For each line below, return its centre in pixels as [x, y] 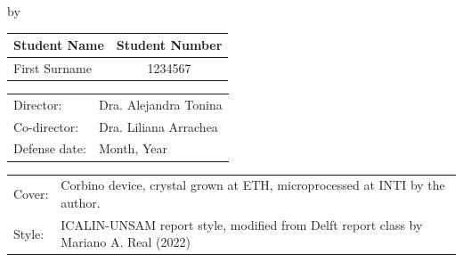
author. [81, 202]
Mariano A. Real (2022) [126, 242]
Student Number [169, 45]
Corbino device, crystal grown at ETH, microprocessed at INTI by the [253, 185]
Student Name [59, 45]
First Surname [53, 67]
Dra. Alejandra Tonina [160, 104]
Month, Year [133, 148]
